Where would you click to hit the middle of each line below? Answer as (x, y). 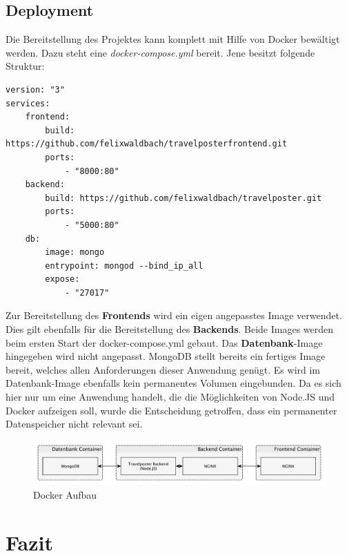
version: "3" (35, 89)
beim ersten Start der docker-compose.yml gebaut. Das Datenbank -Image (164, 342)
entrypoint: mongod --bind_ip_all (124, 266)
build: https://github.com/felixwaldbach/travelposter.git (184, 198)
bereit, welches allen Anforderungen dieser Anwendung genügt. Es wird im (163, 369)
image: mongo (75, 252)
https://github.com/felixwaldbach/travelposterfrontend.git (147, 144)
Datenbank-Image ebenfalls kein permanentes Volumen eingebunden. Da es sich (173, 383)
